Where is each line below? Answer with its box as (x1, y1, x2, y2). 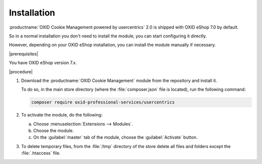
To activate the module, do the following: (21, 112, 103, 118)
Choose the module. (33, 128, 74, 133)
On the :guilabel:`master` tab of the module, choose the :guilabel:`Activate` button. (33, 134, 198, 140)
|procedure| (9, 68, 33, 75)
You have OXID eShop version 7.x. (9, 60, 77, 66)
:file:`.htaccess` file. (21, 150, 61, 156)
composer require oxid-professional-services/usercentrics (31, 99, 175, 105)
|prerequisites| (9, 51, 38, 57)
